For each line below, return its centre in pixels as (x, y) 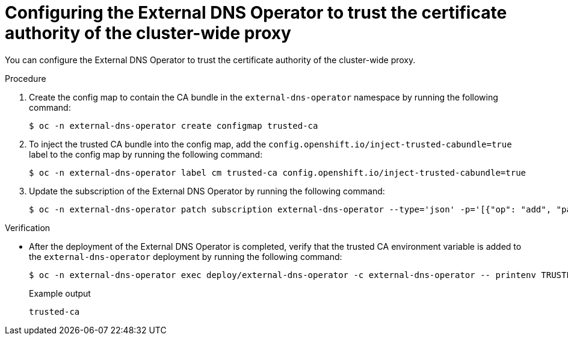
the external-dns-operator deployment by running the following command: (186, 256)
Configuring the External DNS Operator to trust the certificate (256, 13)
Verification (28, 227)
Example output (60, 293)
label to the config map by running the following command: (146, 154)
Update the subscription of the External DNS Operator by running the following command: (207, 191)
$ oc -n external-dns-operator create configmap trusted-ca (174, 125)
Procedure (26, 78)
